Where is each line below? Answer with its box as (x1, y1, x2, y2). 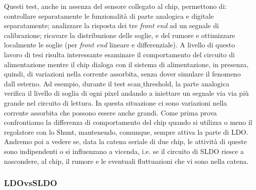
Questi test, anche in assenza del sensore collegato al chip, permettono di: (4, 1, 227, 11)
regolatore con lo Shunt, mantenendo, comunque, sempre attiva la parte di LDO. (4, 126, 249, 137)
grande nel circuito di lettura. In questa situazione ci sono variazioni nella (4, 97, 227, 108)
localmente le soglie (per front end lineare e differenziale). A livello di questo (4, 39, 235, 50)
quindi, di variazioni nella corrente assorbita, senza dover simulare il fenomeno (4, 69, 241, 79)
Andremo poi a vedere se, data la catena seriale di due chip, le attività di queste (4, 136, 247, 147)
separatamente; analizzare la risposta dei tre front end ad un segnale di (4, 20, 219, 31)
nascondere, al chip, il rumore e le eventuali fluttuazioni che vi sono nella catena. (4, 155, 249, 166)
